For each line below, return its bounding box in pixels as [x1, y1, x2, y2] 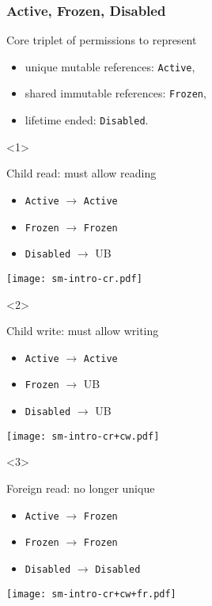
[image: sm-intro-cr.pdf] [6, 273, 142, 284]
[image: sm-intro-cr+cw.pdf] [6, 430, 160, 442]
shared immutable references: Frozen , [25, 85, 206, 101]
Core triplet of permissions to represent [6, 32, 197, 48]
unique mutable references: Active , [25, 58, 195, 74]
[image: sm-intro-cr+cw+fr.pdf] [6, 588, 176, 600]
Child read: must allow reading [6, 165, 157, 181]
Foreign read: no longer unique [6, 480, 155, 496]
